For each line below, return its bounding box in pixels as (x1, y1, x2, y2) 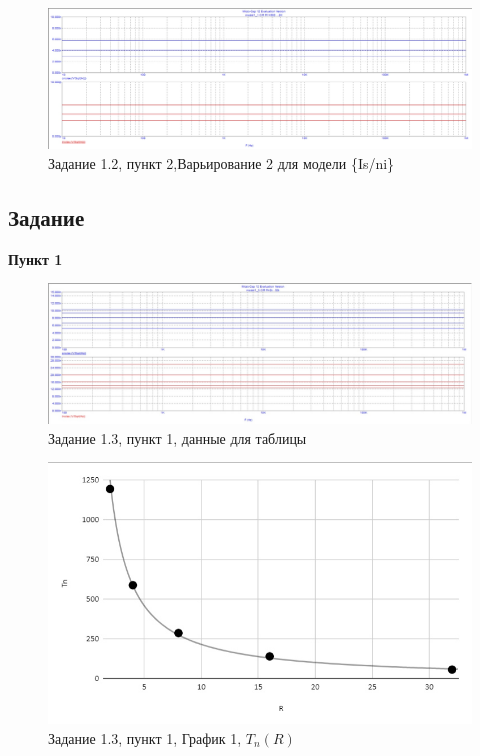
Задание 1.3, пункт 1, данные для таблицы (48, 427, 307, 448)
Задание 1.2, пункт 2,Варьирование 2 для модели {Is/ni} (48, 152, 395, 173)
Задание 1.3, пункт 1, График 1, (48, 727, 242, 748)
